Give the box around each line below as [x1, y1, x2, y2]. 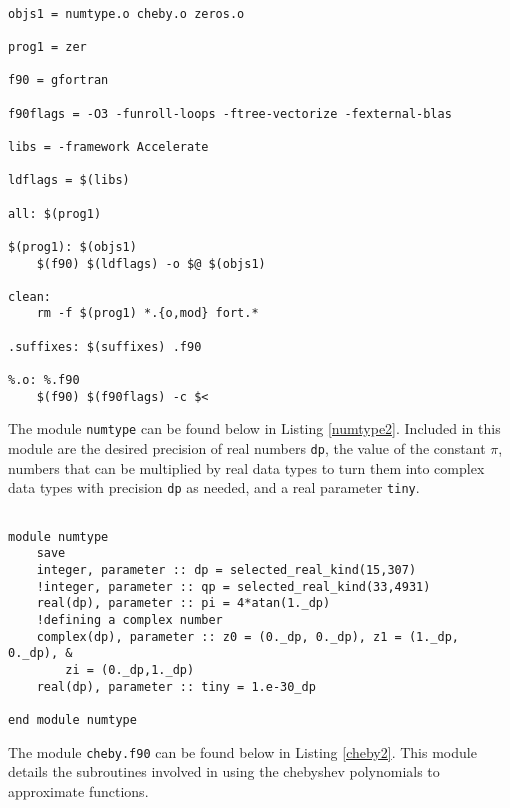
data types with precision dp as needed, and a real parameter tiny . [8, 477, 420, 498]
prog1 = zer [8, 39, 87, 54]
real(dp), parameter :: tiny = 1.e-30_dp [36, 679, 316, 694]
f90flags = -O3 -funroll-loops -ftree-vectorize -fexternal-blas [8, 106, 452, 121]
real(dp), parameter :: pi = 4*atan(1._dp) [36, 596, 331, 611]
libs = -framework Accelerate [8, 139, 209, 154]
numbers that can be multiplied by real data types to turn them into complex [8, 457, 485, 478]
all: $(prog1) [8, 206, 102, 221]
